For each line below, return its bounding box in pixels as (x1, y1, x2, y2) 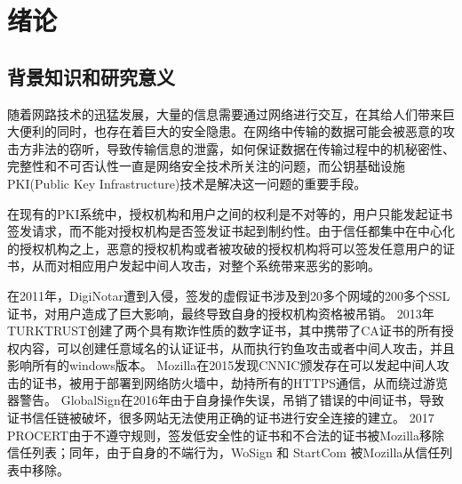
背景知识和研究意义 (7, 62, 175, 90)
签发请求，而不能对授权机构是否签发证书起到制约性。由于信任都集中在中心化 (7, 222, 455, 240)
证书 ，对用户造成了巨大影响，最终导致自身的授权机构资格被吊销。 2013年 (7, 303, 434, 322)
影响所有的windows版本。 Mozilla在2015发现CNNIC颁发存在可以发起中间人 (7, 356, 437, 375)
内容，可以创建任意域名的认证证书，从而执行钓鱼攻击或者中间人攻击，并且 (19, 338, 455, 357)
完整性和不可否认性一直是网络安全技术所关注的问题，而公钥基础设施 (7, 157, 405, 175)
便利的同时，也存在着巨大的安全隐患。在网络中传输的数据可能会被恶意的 (19, 122, 442, 141)
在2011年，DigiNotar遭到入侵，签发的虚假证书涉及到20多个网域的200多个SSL (7, 286, 450, 304)
